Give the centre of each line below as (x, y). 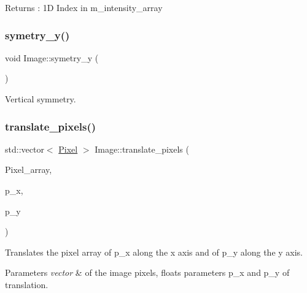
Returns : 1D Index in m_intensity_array (84, 7)
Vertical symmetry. (41, 99)
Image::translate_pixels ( (142, 149)
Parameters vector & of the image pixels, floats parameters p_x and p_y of (147, 272)
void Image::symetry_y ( (52, 57)
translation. (27, 284)
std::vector (25, 149)
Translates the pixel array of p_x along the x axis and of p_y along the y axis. (154, 252)
